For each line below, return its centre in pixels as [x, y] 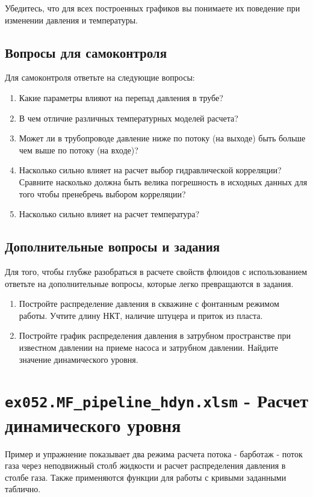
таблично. [23, 489]
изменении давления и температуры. [71, 20]
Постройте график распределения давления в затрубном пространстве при [155, 335]
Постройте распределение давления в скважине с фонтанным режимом [149, 304]
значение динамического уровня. [79, 359]
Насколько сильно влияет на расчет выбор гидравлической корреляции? [150, 170]
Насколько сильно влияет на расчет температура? [109, 214]
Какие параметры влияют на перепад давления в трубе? [121, 97]
